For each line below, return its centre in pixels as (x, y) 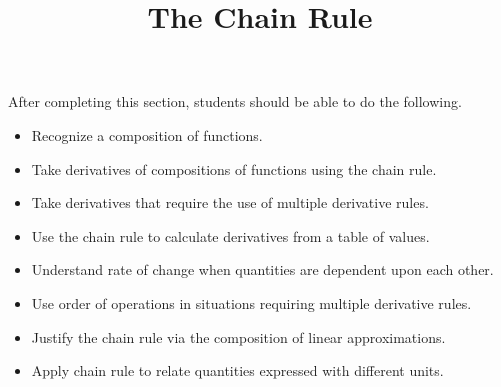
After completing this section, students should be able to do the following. (235, 101)
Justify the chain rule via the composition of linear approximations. (238, 336)
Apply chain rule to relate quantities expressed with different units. (237, 370)
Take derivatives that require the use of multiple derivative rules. (230, 202)
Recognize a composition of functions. (147, 134)
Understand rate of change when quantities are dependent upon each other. (262, 269)
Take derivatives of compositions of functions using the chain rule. (234, 168)
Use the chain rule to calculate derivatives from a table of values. (230, 235)
